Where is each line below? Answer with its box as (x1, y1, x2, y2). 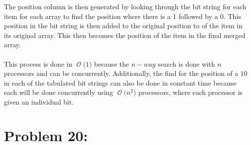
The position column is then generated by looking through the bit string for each (4, 1, 247, 11)
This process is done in (4, 58, 72, 69)
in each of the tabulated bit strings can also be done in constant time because (4, 77, 237, 88)
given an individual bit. (4, 96, 74, 107)
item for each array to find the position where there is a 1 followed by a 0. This (4, 11, 241, 21)
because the (94, 58, 129, 69)
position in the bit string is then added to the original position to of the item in (4, 20, 243, 31)
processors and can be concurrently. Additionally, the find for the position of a (4, 68, 238, 78)
